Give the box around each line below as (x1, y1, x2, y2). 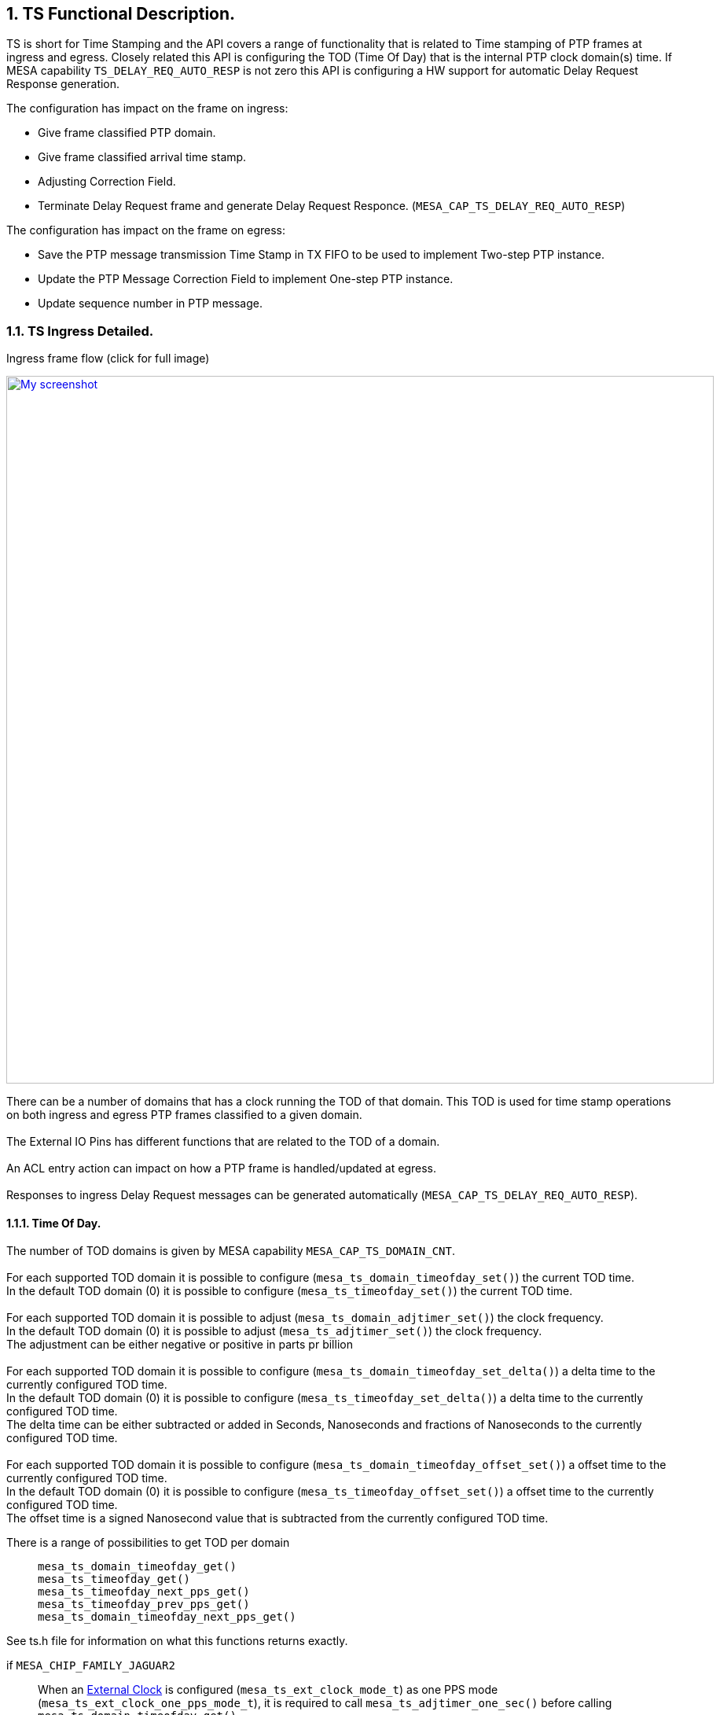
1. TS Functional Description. (6, 4, 236, 24)
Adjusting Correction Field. (38, 175, 176, 189)
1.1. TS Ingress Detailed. (6, 322, 154, 339)
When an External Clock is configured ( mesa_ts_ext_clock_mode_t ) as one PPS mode (38, 1683, 498, 1697)
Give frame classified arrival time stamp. (38, 150, 247, 164)
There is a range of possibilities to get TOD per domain (6, 1536, 290, 1550)
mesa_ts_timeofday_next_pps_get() (38, 1585, 250, 1599)
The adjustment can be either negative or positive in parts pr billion (6, 1338, 353, 1352)
